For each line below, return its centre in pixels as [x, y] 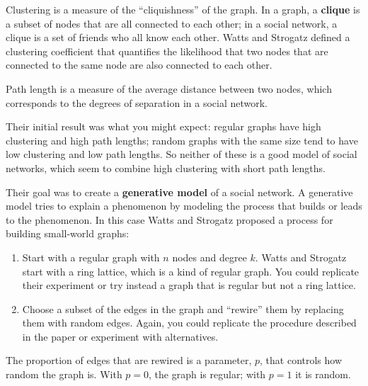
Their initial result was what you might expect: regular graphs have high [163, 126]
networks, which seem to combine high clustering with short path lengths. [166, 168]
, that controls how [301, 360]
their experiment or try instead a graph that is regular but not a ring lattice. [189, 285]
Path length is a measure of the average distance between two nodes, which [169, 88]
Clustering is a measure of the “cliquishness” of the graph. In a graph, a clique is [183, 9]
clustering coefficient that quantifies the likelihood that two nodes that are [167, 51]
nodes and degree [209, 257]
